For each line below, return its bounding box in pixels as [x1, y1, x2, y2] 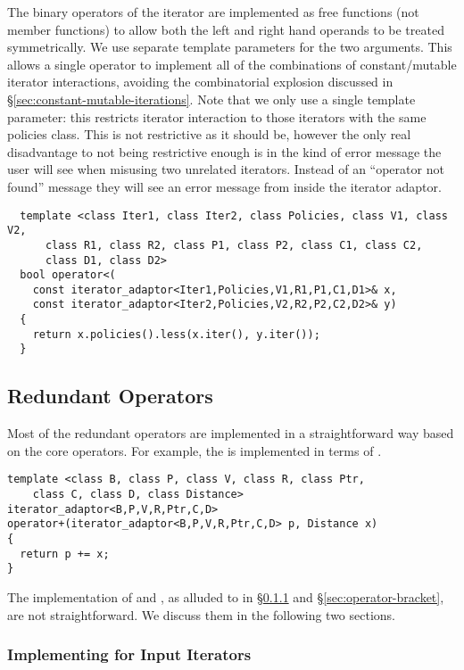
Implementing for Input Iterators [7, 643, 252, 666]
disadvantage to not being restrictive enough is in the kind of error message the [7, 142, 442, 161]
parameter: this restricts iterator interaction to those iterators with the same [7, 107, 427, 126]
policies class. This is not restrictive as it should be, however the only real [7, 125, 411, 144]
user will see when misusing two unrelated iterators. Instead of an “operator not [7, 160, 444, 178]
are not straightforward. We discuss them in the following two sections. [7, 605, 395, 624]
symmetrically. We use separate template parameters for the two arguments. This [7, 37, 452, 56]
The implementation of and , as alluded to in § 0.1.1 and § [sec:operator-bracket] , [7, 588, 444, 607]
